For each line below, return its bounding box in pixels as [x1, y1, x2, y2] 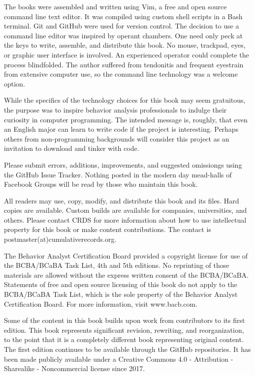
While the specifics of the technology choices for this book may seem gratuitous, [4, 95, 246, 105]
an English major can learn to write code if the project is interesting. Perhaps [4, 124, 239, 134]
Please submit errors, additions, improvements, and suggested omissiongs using [4, 159, 242, 170]
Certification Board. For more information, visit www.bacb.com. [4, 298, 198, 309]
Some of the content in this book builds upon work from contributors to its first [4, 315, 245, 325]
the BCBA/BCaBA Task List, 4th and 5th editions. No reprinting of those [4, 260, 229, 270]
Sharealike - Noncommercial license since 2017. [4, 363, 145, 374]
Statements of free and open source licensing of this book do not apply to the [4, 279, 237, 289]
